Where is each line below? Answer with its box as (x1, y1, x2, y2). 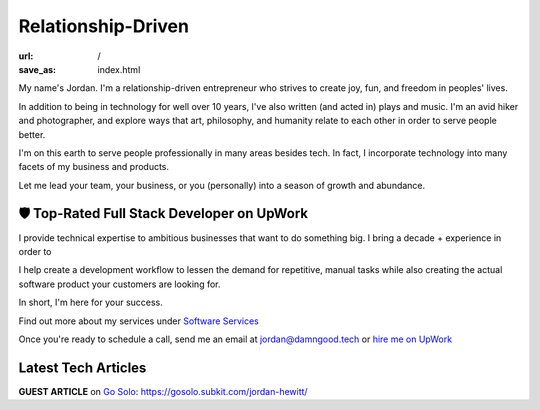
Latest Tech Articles (18, 359, 147, 376)
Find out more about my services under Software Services (18, 315, 259, 327)
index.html (97, 63, 141, 75)
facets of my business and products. (18, 161, 170, 173)
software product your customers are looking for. (18, 278, 221, 290)
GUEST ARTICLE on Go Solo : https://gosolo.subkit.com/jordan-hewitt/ (18, 385, 309, 397)
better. (18, 128, 46, 140)
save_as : (18, 63, 57, 75)
